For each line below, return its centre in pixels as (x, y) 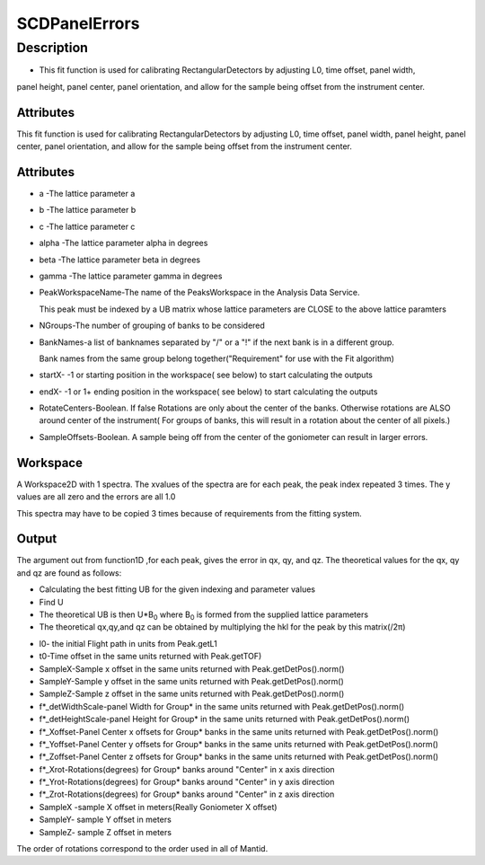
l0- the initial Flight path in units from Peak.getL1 (128, 643)
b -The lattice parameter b (88, 210)
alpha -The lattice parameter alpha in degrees (123, 243)
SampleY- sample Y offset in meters (106, 820)
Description (53, 48)
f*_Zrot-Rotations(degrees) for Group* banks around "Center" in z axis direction (187, 794)
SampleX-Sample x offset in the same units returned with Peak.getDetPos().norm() (192, 668)
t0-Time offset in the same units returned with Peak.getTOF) (150, 657)
